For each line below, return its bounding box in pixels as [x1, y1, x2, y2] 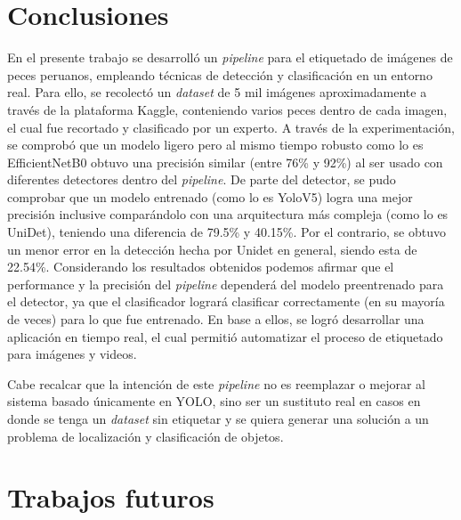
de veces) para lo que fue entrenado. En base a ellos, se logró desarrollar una [7, 310, 425, 329]
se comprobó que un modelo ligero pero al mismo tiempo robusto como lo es [7, 135, 424, 154]
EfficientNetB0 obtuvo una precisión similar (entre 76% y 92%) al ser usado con [7, 152, 443, 171]
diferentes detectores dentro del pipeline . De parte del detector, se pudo [7, 170, 396, 189]
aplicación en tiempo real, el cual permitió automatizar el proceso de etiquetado [7, 327, 443, 345]
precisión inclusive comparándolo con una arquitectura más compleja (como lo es [7, 205, 449, 223]
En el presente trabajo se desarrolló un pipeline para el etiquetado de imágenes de [7, 48, 453, 67]
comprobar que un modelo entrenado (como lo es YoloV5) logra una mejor [7, 187, 413, 206]
